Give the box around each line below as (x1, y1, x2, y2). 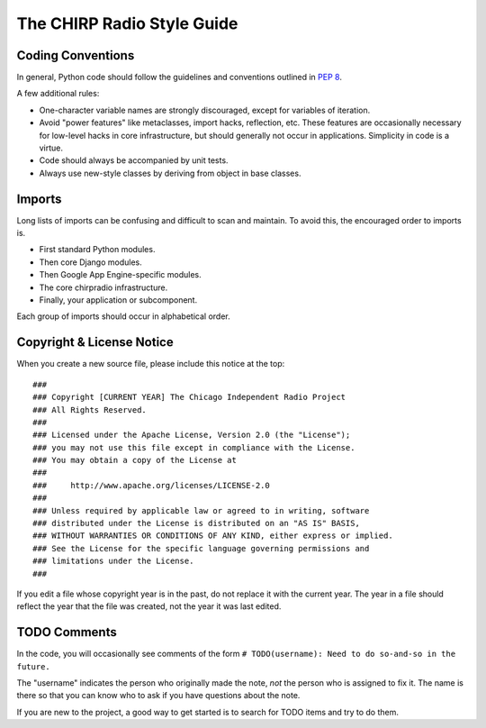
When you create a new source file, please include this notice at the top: (16, 359, 285, 369)
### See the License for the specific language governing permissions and (32, 543, 370, 553)
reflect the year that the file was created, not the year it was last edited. (16, 601, 282, 612)
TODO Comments (16, 624, 117, 640)
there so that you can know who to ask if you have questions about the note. (16, 690, 301, 701)
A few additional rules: (16, 88, 100, 99)
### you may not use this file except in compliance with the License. (32, 442, 355, 452)
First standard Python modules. (39, 244, 156, 255)
